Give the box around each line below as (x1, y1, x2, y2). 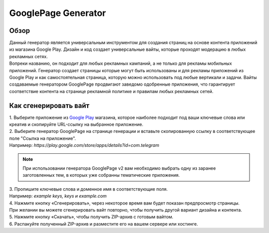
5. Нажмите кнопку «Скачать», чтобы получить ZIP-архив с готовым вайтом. (9, 214, 174, 220)
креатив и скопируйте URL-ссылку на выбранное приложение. (9, 121, 143, 127)
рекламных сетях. (9, 53, 48, 59)
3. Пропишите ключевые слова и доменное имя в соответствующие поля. (9, 186, 168, 192)
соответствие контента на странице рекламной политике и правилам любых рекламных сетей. (9, 88, 214, 94)
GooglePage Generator (9, 7, 106, 18)
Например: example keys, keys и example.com (9, 193, 107, 199)
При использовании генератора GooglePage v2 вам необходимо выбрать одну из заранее (22, 165, 216, 171)
